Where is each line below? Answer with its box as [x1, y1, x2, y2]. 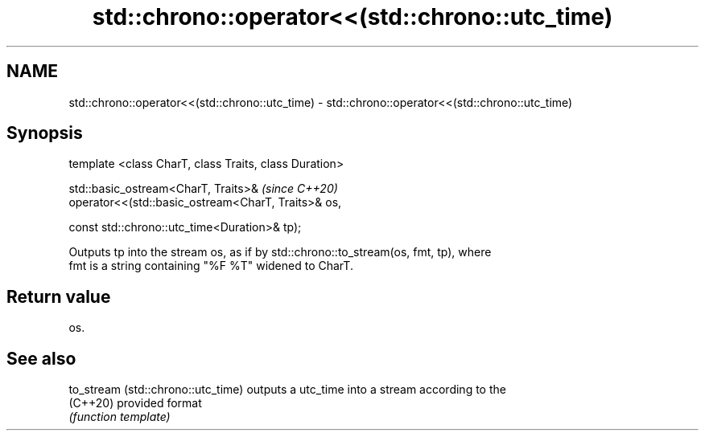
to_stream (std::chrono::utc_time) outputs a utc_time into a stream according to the [68, 382, 506, 397]
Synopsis [6, 123, 83, 144]
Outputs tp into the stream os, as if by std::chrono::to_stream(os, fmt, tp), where [68, 245, 492, 259]
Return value [6, 286, 111, 307]
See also [6, 348, 76, 369]
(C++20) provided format [68, 396, 202, 410]
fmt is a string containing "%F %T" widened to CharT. [68, 259, 353, 273]
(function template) [68, 410, 171, 424]
